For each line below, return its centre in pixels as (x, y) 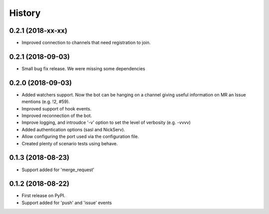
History (25, 13)
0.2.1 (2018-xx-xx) (38, 31)
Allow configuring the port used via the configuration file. (80, 136)
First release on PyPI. (44, 196)
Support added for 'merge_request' (58, 170)
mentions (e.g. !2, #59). (46, 102)
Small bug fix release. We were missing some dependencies (83, 68)
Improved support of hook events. (57, 108)
